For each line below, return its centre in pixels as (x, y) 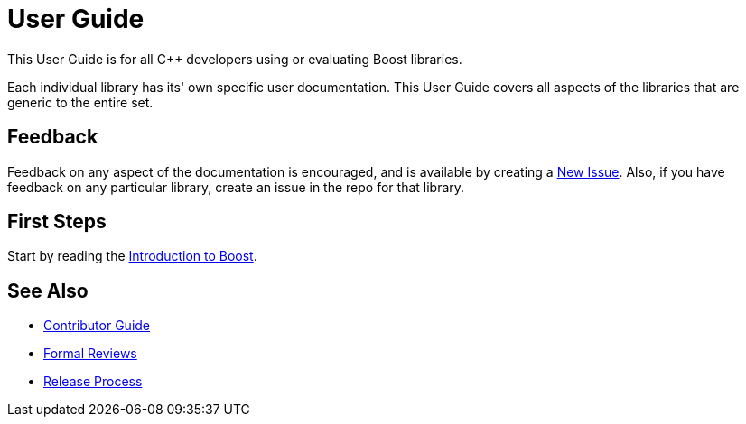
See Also (48, 290)
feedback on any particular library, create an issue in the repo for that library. (236, 187)
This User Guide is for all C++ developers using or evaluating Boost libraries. (235, 59)
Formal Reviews (90, 354)
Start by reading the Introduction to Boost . (132, 256)
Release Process (93, 382)
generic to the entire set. (80, 102)
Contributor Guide (97, 326)
